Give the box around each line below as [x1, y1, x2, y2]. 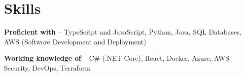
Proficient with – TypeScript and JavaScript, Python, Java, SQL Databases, [4, 27, 242, 37]
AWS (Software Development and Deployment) [4, 36, 146, 46]
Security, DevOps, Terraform [4, 62, 91, 73]
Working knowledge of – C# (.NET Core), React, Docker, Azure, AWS [4, 53, 230, 63]
